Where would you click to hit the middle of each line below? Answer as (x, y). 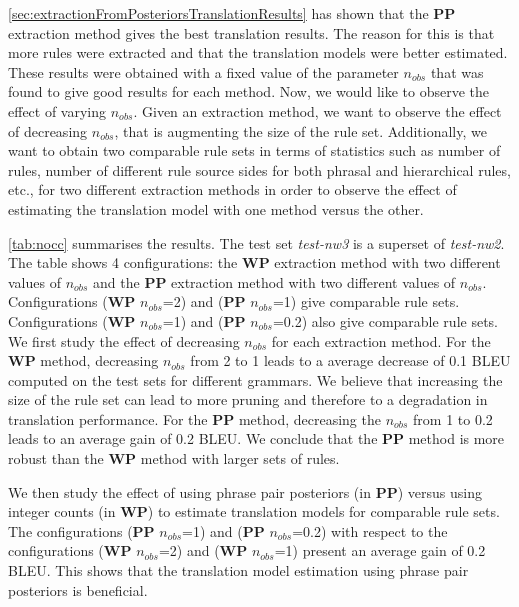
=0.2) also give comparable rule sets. (385, 320)
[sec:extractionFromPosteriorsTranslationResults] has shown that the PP (232, 13)
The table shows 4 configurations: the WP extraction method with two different (254, 262)
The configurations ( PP (81, 530)
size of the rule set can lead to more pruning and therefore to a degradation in (248, 399)
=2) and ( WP (203, 550)
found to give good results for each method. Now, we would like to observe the (248, 91)
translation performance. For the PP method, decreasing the (194, 418)
